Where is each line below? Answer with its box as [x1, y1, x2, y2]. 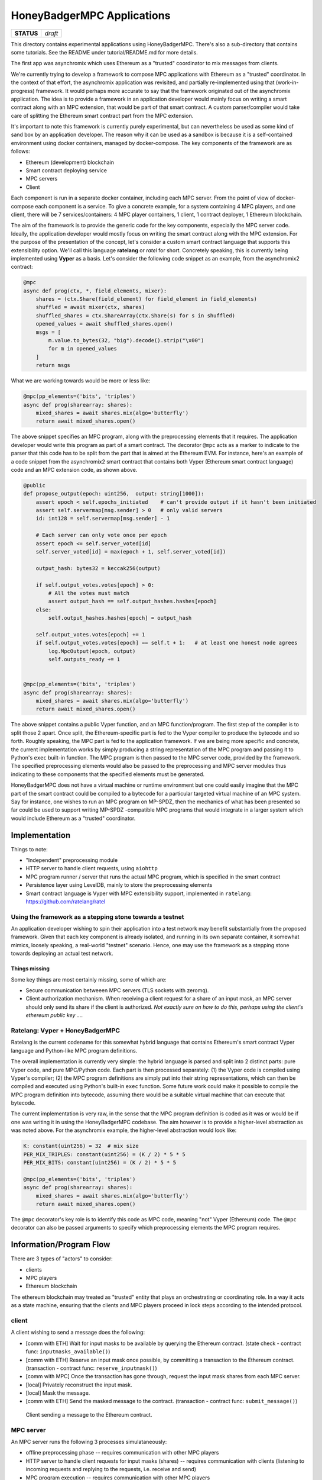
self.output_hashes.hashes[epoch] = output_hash [48, 614, 192, 622]
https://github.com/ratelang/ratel [25, 897, 106, 905]
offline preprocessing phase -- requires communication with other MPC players [25, 1449, 219, 1456]
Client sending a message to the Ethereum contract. [25, 1411, 152, 1418]
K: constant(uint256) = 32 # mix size [23, 1143, 139, 1150]
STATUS [14, 29, 38, 37]
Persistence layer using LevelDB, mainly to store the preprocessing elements [25, 881, 213, 889]
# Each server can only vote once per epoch [35, 532, 167, 539]
